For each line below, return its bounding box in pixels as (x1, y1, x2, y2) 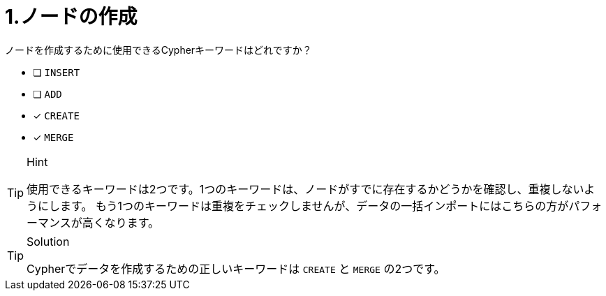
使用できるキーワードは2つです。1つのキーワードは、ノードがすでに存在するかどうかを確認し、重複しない (27, 182, 584, 196)
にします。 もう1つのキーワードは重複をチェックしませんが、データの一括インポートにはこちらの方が (38, 198, 569, 213)
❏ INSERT (33, 66, 80, 78)
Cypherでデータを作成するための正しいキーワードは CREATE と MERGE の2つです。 (27, 261, 445, 276)
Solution (27, 234, 70, 249)
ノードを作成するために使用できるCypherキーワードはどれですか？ (5, 43, 312, 56)
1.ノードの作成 (5, 5, 138, 29)
